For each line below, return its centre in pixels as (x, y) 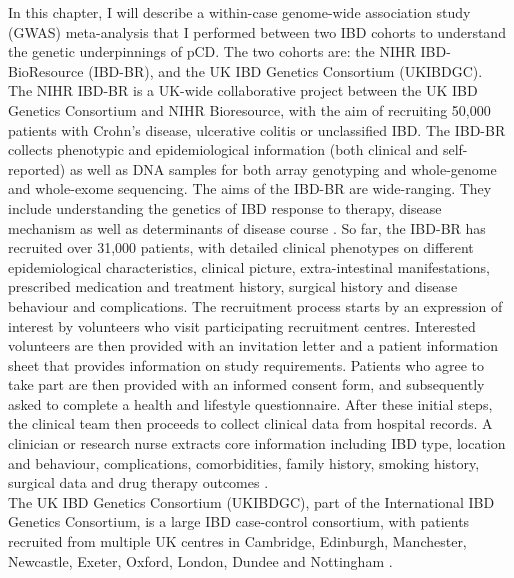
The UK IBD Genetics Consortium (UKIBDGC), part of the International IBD (251, 501)
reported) (37, 168)
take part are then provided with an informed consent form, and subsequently (246, 384)
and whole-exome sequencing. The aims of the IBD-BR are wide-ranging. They (250, 188)
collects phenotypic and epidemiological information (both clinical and (223, 149)
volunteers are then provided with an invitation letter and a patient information (253, 345)
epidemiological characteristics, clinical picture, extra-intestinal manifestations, (249, 266)
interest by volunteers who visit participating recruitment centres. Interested (242, 325)
